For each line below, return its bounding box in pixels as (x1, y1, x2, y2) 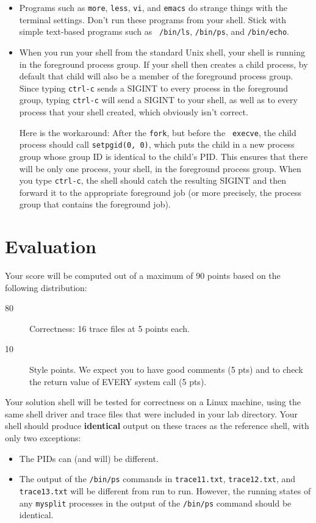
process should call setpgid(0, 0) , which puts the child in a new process (19, 138, 295, 151)
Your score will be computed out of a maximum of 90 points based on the (5, 269, 281, 282)
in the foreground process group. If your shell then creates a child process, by (19, 57, 308, 70)
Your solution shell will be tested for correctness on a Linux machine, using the (5, 395, 301, 408)
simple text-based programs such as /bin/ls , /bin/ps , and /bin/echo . (19, 25, 290, 38)
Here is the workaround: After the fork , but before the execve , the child (19, 126, 296, 139)
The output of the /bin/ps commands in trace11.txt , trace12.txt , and (19, 472, 296, 485)
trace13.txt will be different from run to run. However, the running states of (19, 484, 311, 497)
